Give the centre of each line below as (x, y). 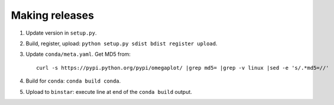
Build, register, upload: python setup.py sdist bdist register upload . (121, 43)
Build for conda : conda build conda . (73, 81)
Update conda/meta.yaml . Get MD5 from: (78, 54)
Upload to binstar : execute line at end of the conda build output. (109, 92)
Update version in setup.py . (61, 33)
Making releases (53, 15)
